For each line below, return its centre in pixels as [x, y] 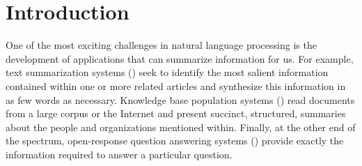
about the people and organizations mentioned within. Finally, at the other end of [181, 127]
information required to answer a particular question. [119, 154]
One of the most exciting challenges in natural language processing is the [161, 45]
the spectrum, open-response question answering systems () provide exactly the [175, 141]
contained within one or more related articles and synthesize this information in [176, 85]
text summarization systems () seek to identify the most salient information [167, 72]
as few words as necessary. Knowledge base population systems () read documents [180, 99]
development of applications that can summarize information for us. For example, [180, 58]
